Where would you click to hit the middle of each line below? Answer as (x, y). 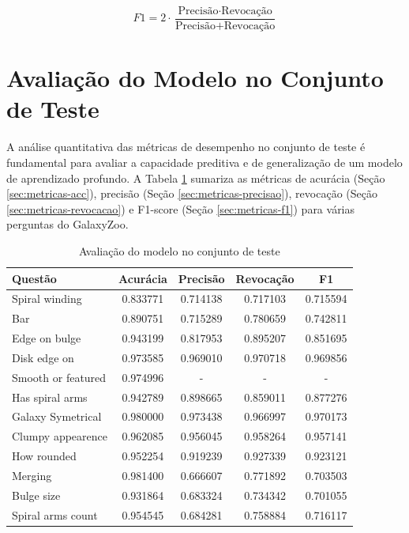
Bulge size (36, 495)
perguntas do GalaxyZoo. (68, 224)
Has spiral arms (50, 397)
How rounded (44, 456)
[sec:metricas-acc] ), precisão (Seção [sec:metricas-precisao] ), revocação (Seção (192, 193)
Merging (32, 475)
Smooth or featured (59, 377)
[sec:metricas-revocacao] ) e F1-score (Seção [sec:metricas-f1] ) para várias (181, 208)
